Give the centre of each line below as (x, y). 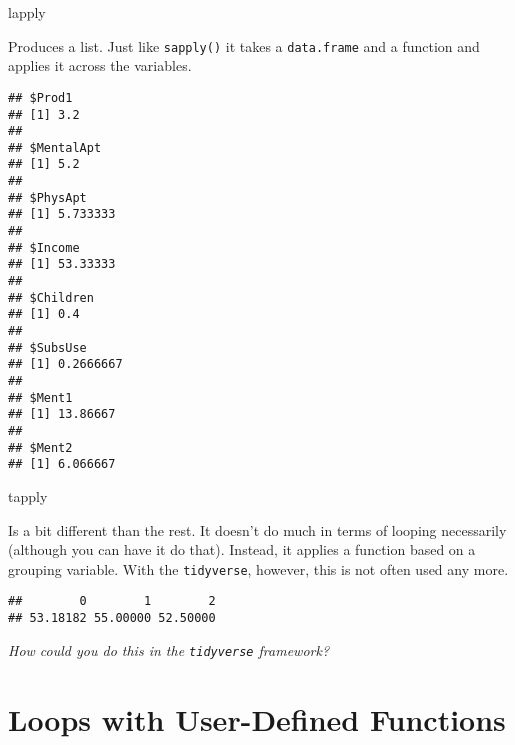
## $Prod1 (40, 97)
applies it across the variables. (100, 65)
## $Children (51, 297)
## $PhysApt (47, 197)
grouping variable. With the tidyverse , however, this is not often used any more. (258, 568)
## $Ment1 (40, 397)
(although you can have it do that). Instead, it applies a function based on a (242, 549)
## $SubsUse (47, 347)
